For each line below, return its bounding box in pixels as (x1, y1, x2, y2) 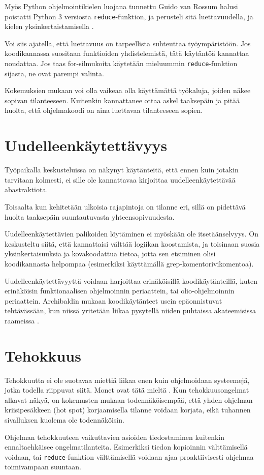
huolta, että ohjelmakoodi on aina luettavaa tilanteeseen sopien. (5, 105, 203, 115)
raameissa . (5, 315, 39, 325)
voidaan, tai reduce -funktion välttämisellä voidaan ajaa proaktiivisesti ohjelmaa (5, 451, 254, 462)
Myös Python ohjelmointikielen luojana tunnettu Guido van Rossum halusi (5, 1, 238, 11)
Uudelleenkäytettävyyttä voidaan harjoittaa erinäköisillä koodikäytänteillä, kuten (5, 275, 258, 286)
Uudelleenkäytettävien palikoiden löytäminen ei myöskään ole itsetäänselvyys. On (5, 228, 259, 239)
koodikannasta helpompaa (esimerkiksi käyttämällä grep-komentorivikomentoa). (5, 258, 254, 269)
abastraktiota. (5, 184, 48, 195)
